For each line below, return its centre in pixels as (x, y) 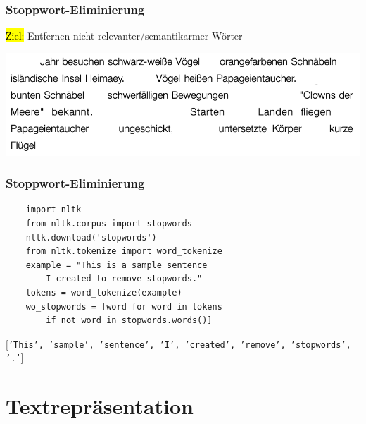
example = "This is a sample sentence (116, 265)
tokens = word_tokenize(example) (104, 293)
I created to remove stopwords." (124, 279)
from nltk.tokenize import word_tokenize (124, 252)
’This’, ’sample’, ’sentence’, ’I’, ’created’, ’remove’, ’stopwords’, (179, 345)
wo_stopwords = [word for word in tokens (124, 307)
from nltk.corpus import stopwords (109, 224)
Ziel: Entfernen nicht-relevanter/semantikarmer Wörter (124, 36)
